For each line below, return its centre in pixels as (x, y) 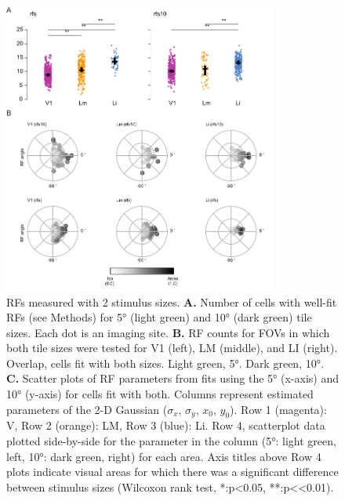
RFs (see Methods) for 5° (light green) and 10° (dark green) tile (159, 317)
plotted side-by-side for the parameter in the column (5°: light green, (171, 441)
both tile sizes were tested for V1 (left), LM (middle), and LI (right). (172, 348)
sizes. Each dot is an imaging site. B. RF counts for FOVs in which (168, 332)
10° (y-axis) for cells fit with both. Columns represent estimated (160, 394)
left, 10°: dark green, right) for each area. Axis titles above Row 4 (164, 456)
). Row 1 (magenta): (278, 409)
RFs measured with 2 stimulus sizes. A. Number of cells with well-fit (172, 301)
